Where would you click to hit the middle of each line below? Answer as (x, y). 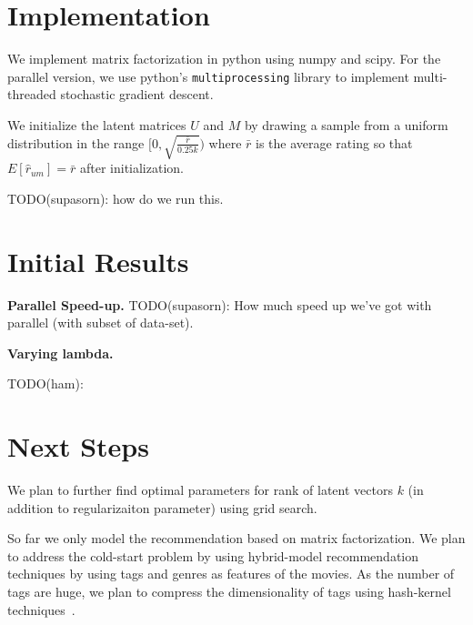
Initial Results (98, 261)
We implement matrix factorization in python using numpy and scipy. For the (224, 59)
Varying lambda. (60, 353)
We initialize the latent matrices (97, 124)
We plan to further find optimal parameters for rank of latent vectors (200, 490)
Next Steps (78, 446)
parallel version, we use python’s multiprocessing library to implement (208, 76)
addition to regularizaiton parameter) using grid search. (162, 507)
